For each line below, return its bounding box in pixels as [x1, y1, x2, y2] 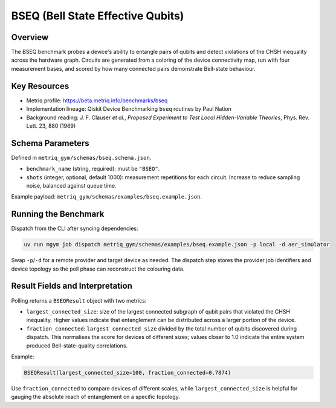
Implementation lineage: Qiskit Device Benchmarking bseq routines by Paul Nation [26, 105, 232, 113]
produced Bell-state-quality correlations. [26, 342, 128, 349]
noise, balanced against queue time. [26, 182, 117, 189]
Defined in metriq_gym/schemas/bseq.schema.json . [11, 154, 152, 161]
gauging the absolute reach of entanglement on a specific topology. [11, 393, 181, 401]
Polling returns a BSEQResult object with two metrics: [11, 297, 147, 304]
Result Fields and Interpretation [11, 281, 132, 291]
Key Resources [11, 81, 69, 91]
